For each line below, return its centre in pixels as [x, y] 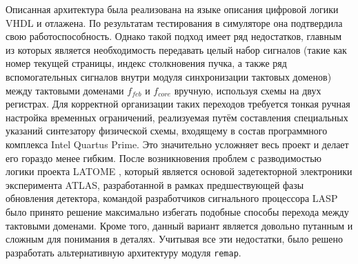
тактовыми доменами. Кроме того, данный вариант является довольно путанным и [179, 225]
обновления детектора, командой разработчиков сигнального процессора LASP [172, 198]
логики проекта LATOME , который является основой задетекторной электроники [179, 171]
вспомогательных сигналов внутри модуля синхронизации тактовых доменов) [169, 76]
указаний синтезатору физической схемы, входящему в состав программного [167, 131]
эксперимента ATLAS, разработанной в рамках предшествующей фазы [155, 184]
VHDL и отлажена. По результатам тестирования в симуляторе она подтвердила [174, 22]
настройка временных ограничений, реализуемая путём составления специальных [177, 117]
